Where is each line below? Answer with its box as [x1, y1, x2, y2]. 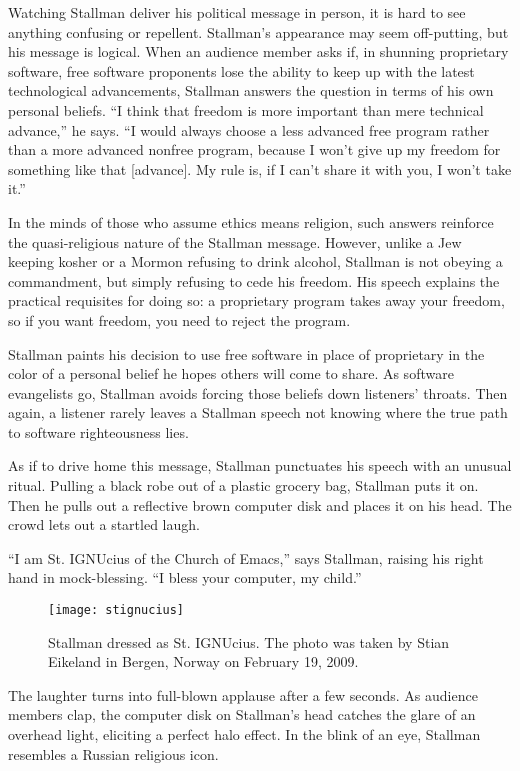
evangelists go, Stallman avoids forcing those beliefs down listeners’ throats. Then [8, 382, 508, 403]
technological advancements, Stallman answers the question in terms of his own [8, 80, 494, 101]
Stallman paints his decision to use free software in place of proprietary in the [8, 343, 485, 364]
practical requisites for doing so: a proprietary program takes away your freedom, [8, 290, 505, 311]
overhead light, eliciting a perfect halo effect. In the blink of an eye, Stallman [8, 724, 481, 745]
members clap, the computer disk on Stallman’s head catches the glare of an [8, 704, 476, 725]
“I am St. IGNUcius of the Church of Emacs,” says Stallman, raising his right [8, 547, 484, 568]
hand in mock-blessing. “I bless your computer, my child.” [8, 567, 362, 588]
